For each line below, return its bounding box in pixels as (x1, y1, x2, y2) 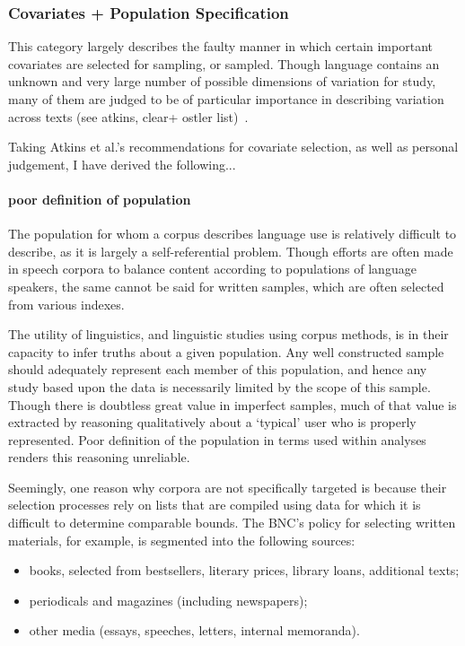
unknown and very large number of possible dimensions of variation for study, (8, 72, 436, 91)
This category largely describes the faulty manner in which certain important (8, 37, 433, 56)
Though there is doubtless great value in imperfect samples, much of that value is (8, 395, 457, 414)
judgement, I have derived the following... (8, 154, 236, 173)
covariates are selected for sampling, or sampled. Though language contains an (8, 54, 440, 73)
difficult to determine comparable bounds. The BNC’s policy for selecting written (8, 513, 456, 532)
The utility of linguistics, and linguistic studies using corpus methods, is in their (8, 325, 449, 344)
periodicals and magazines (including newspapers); (29, 590, 308, 609)
